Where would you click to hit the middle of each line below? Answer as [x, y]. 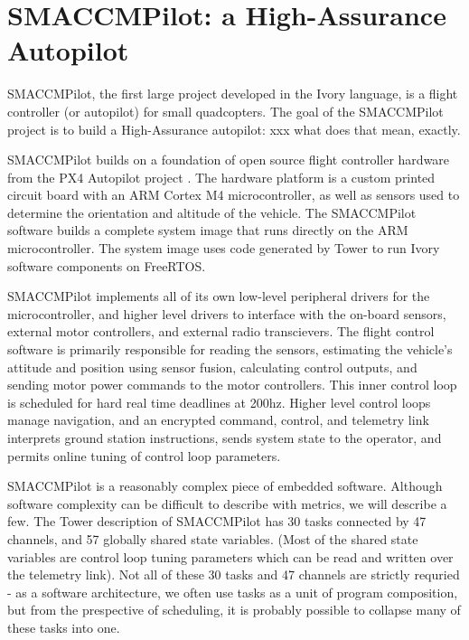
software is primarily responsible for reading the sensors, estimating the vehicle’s [230, 349]
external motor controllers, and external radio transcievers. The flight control [221, 331]
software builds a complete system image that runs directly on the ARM [208, 230]
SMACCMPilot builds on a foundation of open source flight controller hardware [229, 160]
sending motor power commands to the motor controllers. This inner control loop [232, 385]
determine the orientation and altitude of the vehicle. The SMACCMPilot [212, 212]
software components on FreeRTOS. [107, 265]
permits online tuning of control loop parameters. [144, 455]
